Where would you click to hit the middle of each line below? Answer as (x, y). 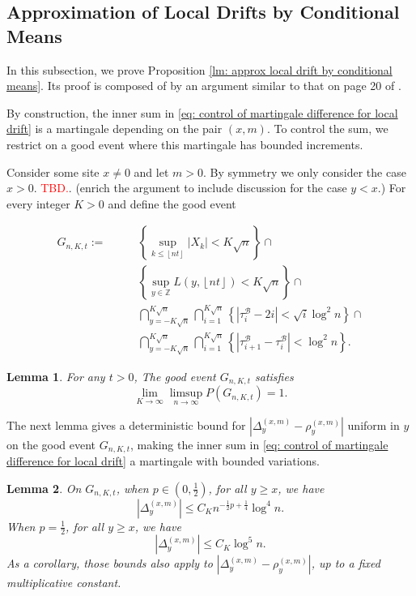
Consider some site (53, 172)
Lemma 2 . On (44, 488)
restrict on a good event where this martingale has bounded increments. (185, 144)
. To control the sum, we (327, 129)
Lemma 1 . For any (56, 376)
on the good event (51, 444)
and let (151, 172)
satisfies (274, 376)
